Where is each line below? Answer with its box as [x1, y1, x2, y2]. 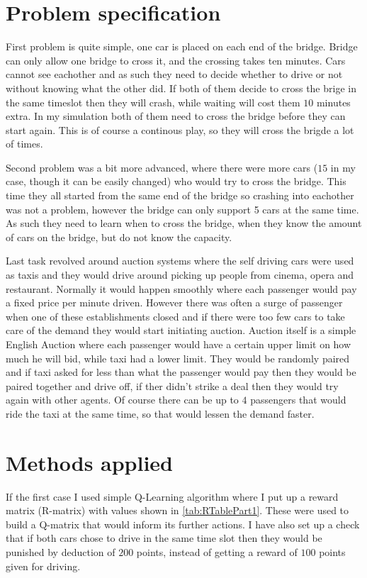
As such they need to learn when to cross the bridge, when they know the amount [6, 216, 362, 230]
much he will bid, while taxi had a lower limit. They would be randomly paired [6, 350, 350, 365]
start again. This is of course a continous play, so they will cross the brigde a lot [6, 122, 354, 137]
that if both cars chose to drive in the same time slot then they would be [6, 530, 322, 545]
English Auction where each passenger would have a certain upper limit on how [6, 337, 351, 351]
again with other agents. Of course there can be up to [6, 392, 239, 407]
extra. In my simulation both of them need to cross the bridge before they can [6, 109, 346, 123]
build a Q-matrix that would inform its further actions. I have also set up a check [6, 516, 360, 531]
